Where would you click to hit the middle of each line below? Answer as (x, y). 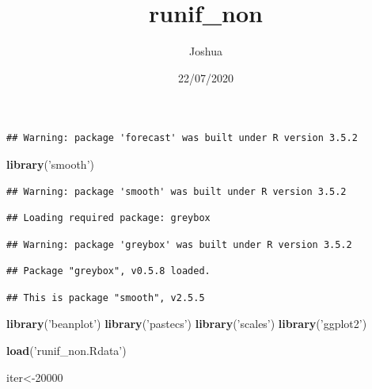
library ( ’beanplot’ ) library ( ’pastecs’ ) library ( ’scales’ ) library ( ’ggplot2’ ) (187, 324)
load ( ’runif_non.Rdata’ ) (66, 351)
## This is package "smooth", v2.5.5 (106, 297)
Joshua (206, 51)
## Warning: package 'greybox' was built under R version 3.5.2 (179, 244)
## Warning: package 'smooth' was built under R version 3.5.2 (177, 191)
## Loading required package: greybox (108, 218)
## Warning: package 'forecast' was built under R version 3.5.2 (182, 138)
